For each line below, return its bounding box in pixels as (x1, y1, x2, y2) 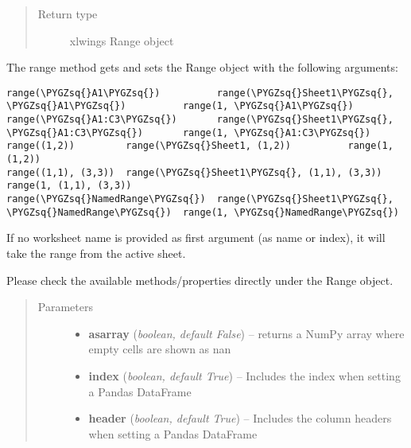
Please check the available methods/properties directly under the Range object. (6, 271, 394, 288)
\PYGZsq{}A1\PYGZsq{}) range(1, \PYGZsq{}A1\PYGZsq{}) (6, 100, 354, 112)
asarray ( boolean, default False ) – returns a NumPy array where (88, 325, 405, 341)
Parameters (37, 298, 93, 315)
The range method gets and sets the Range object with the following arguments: (6, 59, 398, 76)
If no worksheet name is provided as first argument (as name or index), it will (6, 229, 386, 246)
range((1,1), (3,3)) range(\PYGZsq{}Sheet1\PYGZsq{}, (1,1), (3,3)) (6, 166, 382, 178)
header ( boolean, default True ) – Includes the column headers (88, 410, 392, 427)
